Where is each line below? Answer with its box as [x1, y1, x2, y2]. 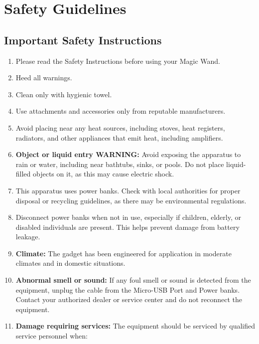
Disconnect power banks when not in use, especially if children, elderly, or [15, 212, 241, 222]
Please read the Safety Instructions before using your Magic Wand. [15, 55, 220, 66]
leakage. [15, 231, 40, 242]
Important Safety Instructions [4, 32, 162, 47]
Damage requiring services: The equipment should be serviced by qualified [15, 321, 256, 331]
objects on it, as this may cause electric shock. [33, 169, 174, 179]
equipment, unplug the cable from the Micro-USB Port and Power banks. [15, 284, 240, 295]
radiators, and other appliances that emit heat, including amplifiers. [15, 132, 223, 143]
